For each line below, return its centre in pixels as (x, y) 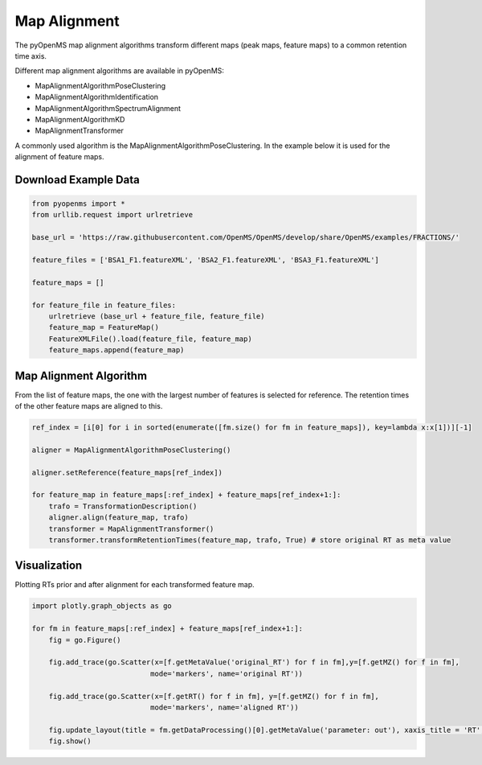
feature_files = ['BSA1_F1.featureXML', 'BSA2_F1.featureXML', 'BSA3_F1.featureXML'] (205, 260)
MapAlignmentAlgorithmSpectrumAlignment (108, 108)
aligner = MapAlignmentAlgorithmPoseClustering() (131, 450)
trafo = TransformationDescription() (123, 506)
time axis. (31, 56)
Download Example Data (77, 180)
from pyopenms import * (79, 204)
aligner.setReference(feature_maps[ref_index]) (127, 472)
